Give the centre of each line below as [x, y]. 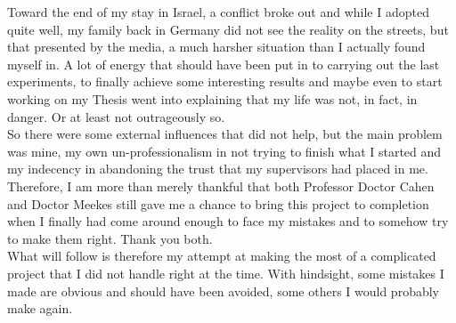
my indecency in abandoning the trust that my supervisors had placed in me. [218, 169]
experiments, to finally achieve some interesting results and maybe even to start [225, 81]
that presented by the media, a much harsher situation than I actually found [216, 47]
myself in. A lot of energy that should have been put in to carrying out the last [224, 64]
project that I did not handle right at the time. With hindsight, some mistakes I [226, 273]
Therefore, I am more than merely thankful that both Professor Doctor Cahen [221, 186]
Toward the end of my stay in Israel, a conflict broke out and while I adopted [218, 12]
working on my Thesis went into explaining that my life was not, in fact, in [212, 98]
